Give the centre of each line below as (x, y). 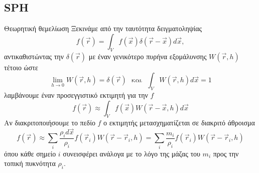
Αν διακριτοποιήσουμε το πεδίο (50, 123)
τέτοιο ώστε (21, 67)
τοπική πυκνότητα (30, 163)
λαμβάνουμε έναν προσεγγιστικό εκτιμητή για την (76, 95)
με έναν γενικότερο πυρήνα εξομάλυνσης (148, 56)
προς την (226, 153)
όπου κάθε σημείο (30, 153)
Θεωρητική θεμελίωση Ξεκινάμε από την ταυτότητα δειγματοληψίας (103, 28)
